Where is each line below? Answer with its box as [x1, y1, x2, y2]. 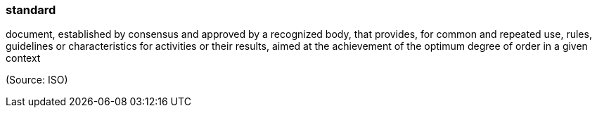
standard [6, 3, 56, 17]
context [6, 52, 41, 65]
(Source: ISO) [6, 74, 68, 86]
